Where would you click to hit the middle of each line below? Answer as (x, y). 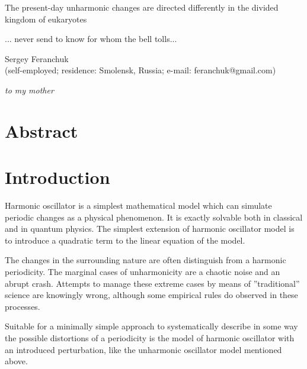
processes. (23, 306)
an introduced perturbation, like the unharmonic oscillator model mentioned (143, 349)
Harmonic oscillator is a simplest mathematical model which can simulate (138, 205)
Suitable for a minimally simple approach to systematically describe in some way (151, 326)
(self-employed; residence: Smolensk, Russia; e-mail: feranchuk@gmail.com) (140, 70)
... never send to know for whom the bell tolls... (91, 39)
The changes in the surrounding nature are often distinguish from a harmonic (145, 260)
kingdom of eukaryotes (46, 19)
